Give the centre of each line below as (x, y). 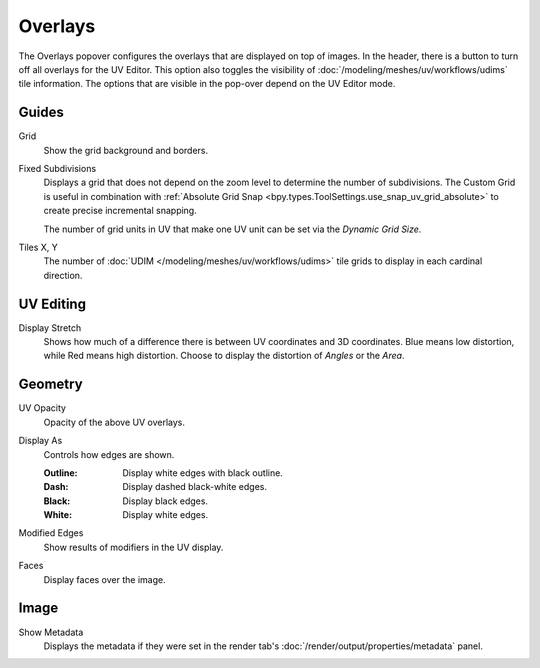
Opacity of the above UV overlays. (114, 422)
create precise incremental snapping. (120, 211)
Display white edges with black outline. (203, 472)
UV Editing (52, 303)
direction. (63, 275)
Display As (40, 441)
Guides (41, 112)
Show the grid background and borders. (126, 150)
